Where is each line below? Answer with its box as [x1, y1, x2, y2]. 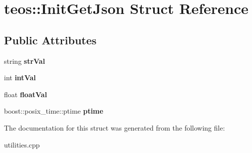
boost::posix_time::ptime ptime [4, 106, 103, 116]
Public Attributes [4, 32, 97, 47]
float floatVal [4, 89, 47, 99]
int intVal [4, 72, 36, 83]
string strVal [4, 55, 45, 66]
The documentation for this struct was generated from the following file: [4, 122, 225, 133]
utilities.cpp [4, 139, 40, 150]
